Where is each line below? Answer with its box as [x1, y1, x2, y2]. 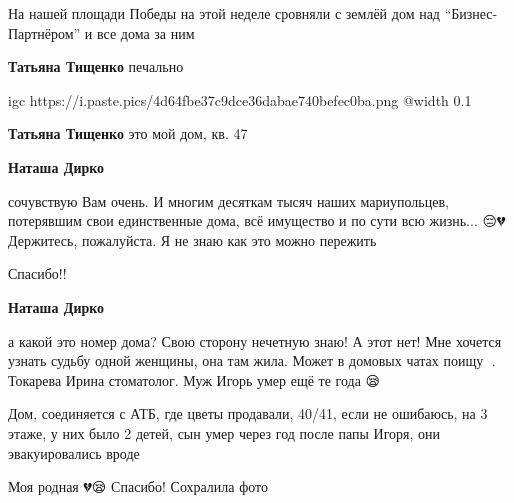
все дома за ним [96, 22, 195, 43]
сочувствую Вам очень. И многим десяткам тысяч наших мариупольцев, [8, 190, 449, 211]
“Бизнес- [444, 3, 498, 23]
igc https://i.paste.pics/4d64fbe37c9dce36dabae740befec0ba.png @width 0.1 [8, 89, 472, 110]
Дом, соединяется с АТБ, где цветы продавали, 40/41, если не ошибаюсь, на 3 [8, 403, 488, 424]
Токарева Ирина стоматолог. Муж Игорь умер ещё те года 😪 [8, 369, 381, 390]
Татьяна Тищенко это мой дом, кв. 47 [8, 123, 248, 144]
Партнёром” [8, 22, 81, 43]
